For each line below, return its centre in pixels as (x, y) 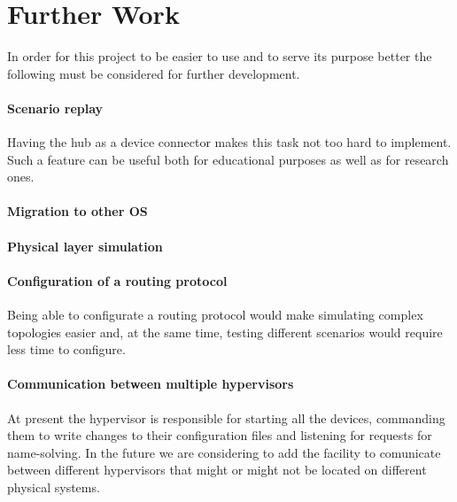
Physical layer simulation (85, 246)
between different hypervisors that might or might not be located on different (217, 470)
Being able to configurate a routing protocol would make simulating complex (215, 315)
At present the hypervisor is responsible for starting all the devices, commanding (226, 417)
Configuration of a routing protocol (117, 280)
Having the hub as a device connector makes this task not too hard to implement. (229, 142)
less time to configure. (66, 349)
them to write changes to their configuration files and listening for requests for (220, 435)
